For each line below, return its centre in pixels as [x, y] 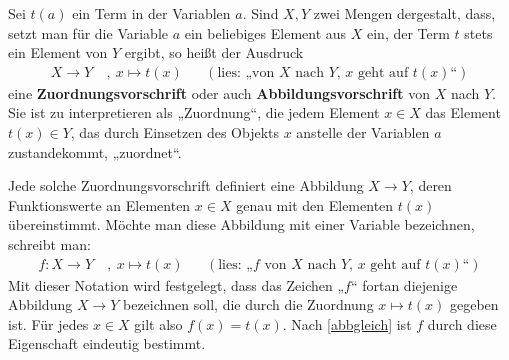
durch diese [462, 323]
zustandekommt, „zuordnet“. [95, 151]
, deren [430, 185]
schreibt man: [49, 243]
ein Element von [58, 52]
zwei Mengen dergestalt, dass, [404, 13]
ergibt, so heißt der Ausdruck [214, 52]
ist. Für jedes [48, 323]
